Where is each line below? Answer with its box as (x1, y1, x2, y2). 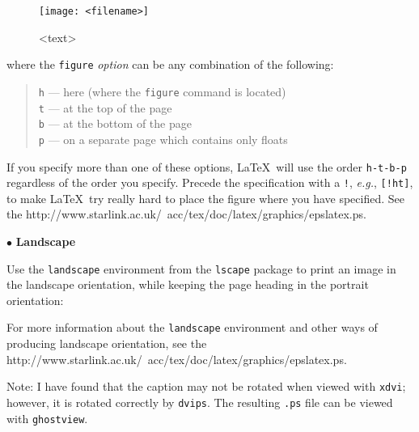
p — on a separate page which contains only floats (38, 130, 288, 147)
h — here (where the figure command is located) (38, 83, 286, 100)
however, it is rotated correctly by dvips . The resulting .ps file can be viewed (6, 393, 393, 410)
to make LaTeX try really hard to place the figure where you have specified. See (6, 189, 404, 206)
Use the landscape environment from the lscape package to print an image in (6, 260, 396, 277)
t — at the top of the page (38, 99, 172, 116)
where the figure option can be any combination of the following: (6, 56, 334, 73)
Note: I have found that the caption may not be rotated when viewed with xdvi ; (6, 378, 406, 395)
